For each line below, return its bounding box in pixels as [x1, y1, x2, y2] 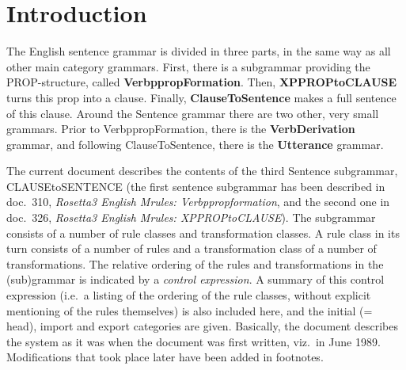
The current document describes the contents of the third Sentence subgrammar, [6, 162, 398, 179]
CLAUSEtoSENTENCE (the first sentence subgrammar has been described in [6, 177, 385, 194]
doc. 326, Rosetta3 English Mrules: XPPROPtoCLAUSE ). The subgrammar [6, 209, 376, 226]
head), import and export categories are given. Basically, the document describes [6, 318, 398, 334]
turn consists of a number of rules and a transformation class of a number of [6, 240, 377, 257]
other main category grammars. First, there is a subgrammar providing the [6, 58, 370, 74]
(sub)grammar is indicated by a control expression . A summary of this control [6, 271, 385, 288]
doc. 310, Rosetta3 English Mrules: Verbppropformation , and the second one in [6, 193, 390, 210]
